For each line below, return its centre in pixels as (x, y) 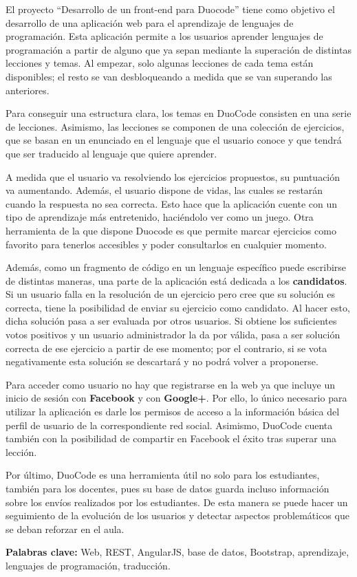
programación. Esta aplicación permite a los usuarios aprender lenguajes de (164, 36)
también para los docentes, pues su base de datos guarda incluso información (167, 488)
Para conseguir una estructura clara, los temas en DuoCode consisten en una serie (178, 113)
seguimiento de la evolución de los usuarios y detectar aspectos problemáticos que (177, 515)
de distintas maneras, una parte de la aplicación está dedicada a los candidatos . (176, 280)
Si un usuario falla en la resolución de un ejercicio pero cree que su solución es (170, 294)
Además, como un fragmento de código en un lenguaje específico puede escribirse (176, 267)
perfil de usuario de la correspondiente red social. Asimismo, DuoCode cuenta (169, 425)
